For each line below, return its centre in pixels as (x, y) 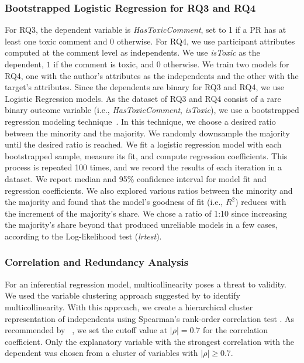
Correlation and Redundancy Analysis (97, 262)
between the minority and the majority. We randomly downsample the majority (147, 133)
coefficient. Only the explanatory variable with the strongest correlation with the (150, 341)
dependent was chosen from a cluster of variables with (101, 353)
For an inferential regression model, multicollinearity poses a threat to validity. (146, 284)
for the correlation (236, 330)
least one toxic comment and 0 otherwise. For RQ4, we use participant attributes (150, 41)
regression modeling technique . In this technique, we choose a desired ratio (140, 121)
